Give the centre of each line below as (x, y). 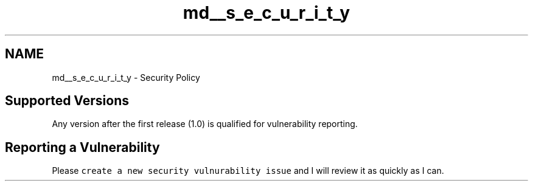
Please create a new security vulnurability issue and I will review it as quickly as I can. (248, 171)
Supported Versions (67, 101)
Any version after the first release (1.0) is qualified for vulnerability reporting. (205, 124)
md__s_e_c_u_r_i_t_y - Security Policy (126, 77)
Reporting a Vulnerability (82, 147)
